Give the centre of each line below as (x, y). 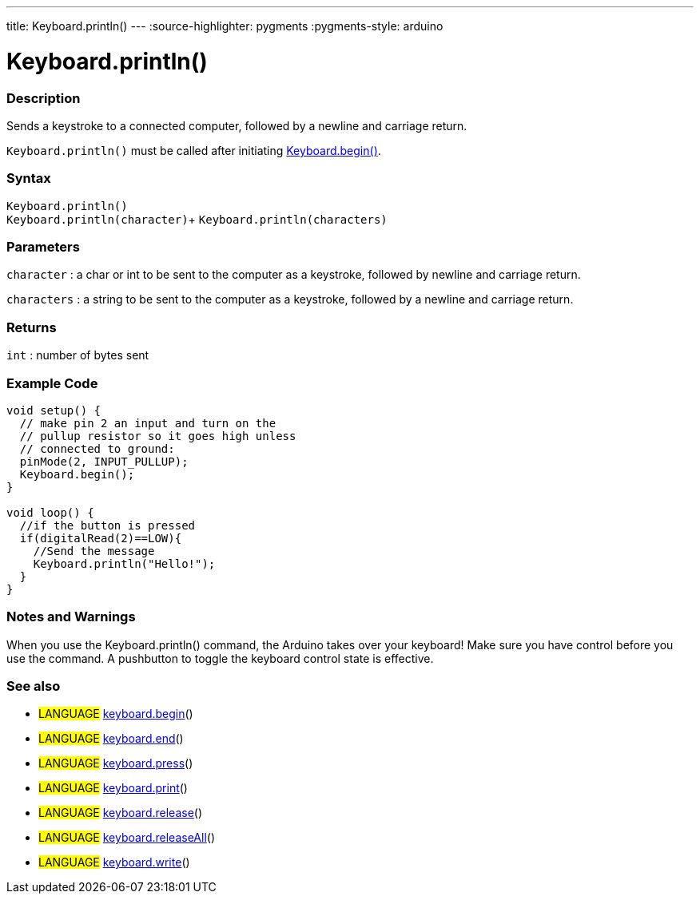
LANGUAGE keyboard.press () (116, 763)
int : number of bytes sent (78, 355)
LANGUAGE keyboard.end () (111, 739)
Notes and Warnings (71, 617)
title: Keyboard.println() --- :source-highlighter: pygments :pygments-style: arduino (225, 26)
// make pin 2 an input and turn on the (148, 423)
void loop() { (50, 512)
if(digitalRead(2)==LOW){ (101, 538)
